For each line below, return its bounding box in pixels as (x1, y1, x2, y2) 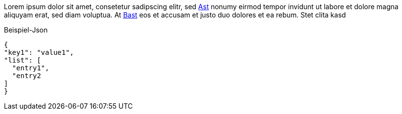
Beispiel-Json (4, 26, 48, 34)
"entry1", (12, 64, 49, 72)
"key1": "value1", (4, 49, 74, 56)
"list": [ (4, 56, 41, 64)
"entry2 (12, 72, 41, 80)
